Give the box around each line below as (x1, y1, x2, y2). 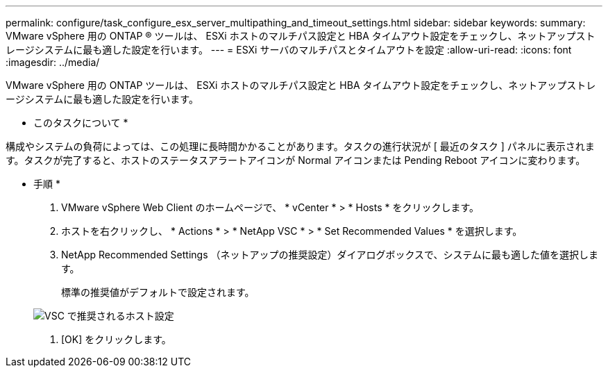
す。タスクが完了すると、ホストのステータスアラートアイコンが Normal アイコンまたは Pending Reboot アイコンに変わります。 (6, 154, 586, 166)
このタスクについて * (33, 117, 128, 129)
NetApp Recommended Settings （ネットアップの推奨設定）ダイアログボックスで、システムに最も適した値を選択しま (61, 249, 599, 260)
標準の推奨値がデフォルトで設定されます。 (61, 286, 255, 298)
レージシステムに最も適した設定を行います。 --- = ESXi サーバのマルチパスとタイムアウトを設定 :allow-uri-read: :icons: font (6, 44, 572, 56)
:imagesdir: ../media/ (6, 56, 100, 68)
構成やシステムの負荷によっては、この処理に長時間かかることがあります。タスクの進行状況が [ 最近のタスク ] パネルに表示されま (6, 140, 595, 152)
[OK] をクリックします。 (61, 333, 171, 345)
